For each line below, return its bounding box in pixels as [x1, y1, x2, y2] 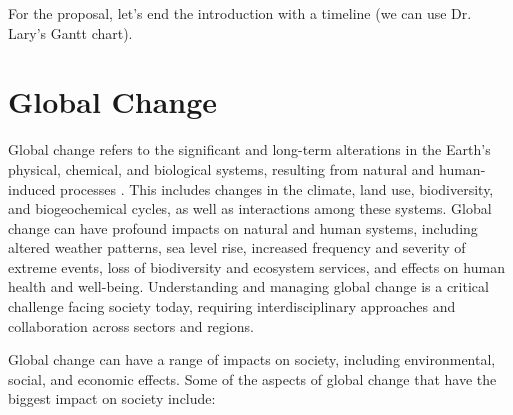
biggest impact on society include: [8, 388, 216, 409]
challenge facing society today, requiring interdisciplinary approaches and [8, 296, 456, 317]
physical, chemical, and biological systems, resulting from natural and [8, 158, 435, 179]
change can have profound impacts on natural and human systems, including [8, 217, 478, 238]
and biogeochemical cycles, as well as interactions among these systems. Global [8, 198, 492, 219]
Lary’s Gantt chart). [8, 22, 133, 43]
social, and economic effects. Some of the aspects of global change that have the [8, 368, 497, 389]
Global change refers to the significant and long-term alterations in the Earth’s [8, 139, 491, 160]
